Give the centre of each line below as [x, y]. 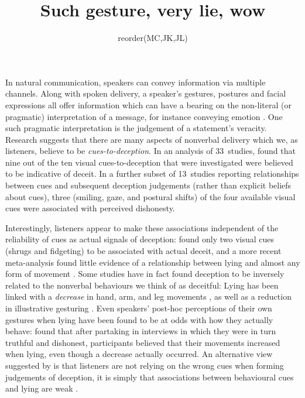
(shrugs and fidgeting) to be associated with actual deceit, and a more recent [143, 251]
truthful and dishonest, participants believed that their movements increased [143, 342]
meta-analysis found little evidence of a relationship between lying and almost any [153, 262]
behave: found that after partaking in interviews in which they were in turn [141, 331]
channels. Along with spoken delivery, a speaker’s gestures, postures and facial [146, 93]
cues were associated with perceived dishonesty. [90, 208]
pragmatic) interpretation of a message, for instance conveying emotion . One [144, 116]
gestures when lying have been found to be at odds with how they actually [139, 319]
